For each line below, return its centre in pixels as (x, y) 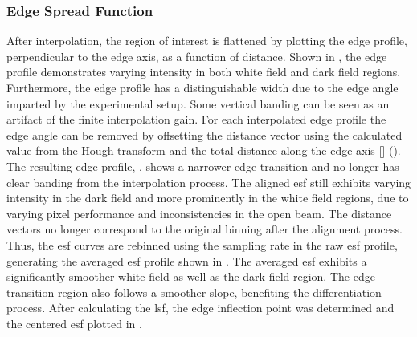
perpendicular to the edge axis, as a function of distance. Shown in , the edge (197, 56)
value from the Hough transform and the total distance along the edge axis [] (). (204, 150)
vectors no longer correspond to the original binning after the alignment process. (204, 229)
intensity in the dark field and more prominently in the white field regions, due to (208, 198)
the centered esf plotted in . (74, 323)
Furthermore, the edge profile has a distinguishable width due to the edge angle (202, 87)
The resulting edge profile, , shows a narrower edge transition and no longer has (203, 166)
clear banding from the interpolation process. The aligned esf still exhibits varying (209, 182)
